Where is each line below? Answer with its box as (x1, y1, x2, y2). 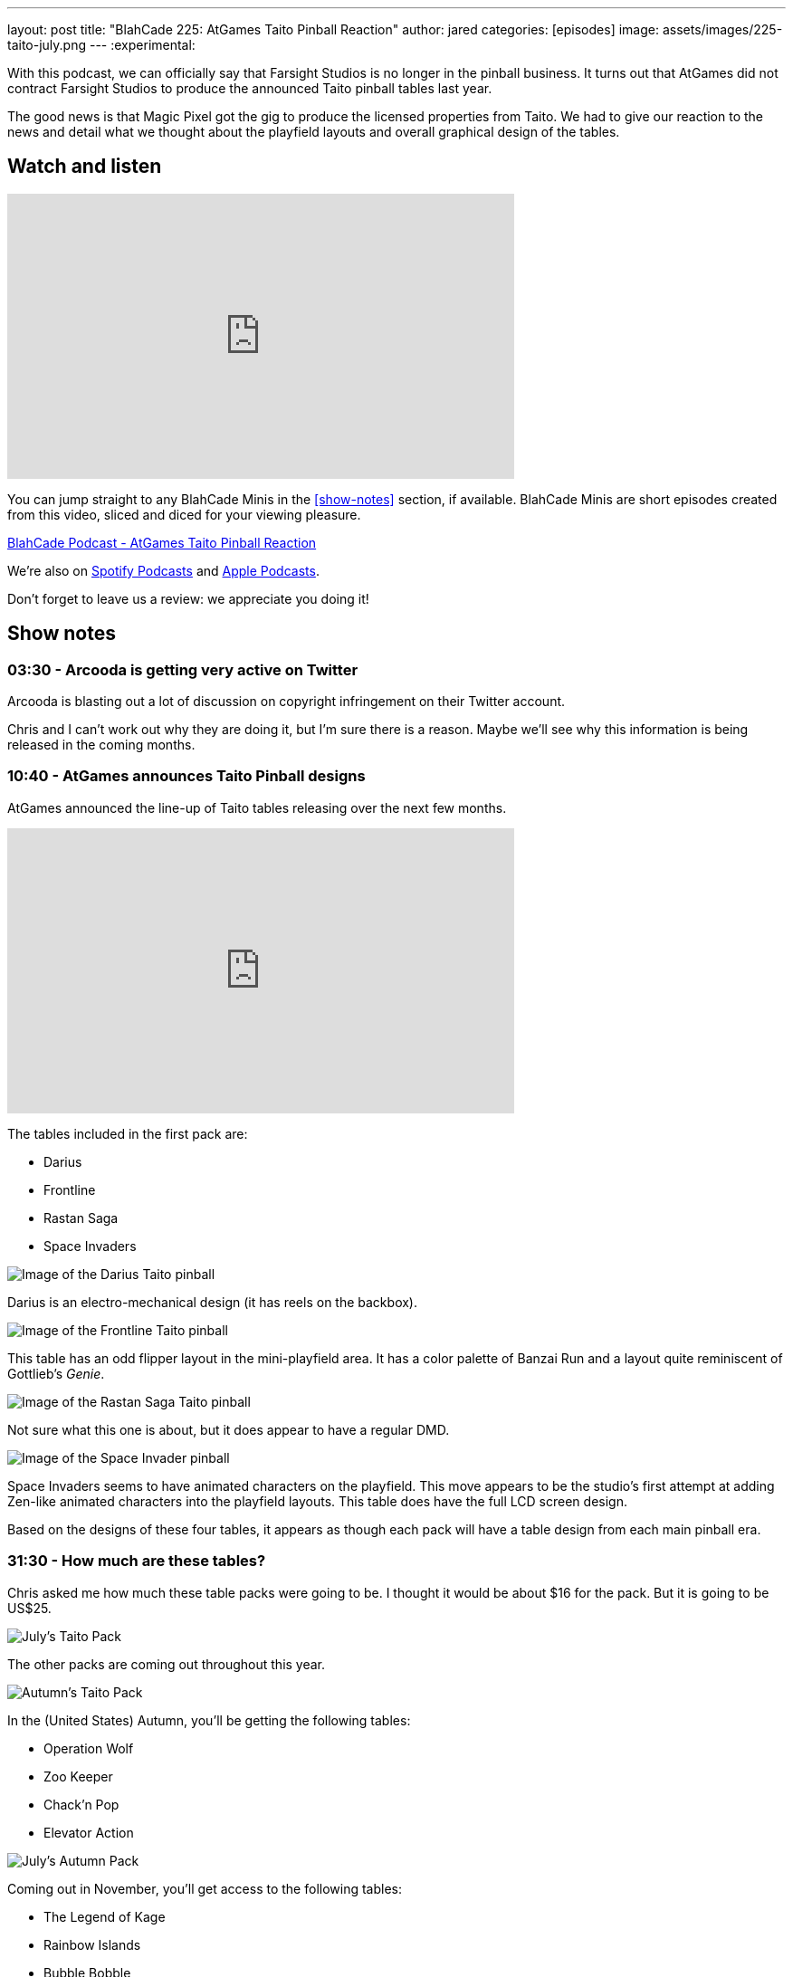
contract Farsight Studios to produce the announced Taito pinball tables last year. (7, 81, 492, 96)
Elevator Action (43, 1824, 134, 1840)
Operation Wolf (43, 1740, 134, 1756)
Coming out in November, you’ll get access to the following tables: (7, 1880, 403, 1896)
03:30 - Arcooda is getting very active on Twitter (7, 660, 358, 679)
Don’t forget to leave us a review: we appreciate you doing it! (7, 590, 369, 606)
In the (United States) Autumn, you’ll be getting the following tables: (7, 1712, 411, 1728)
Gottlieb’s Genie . (7, 1365, 105, 1381)
